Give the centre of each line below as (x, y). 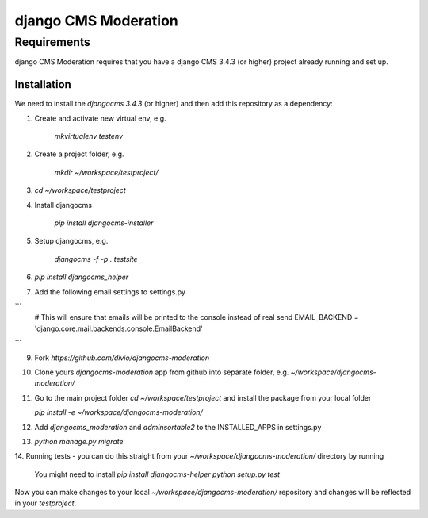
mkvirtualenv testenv (88, 136)
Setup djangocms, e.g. (71, 241)
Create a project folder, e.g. (79, 154)
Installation (43, 84)
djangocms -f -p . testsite (96, 259)
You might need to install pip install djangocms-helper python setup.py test (157, 474)
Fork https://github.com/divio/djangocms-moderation (122, 358)
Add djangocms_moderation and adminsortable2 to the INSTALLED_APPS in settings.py (178, 427)
